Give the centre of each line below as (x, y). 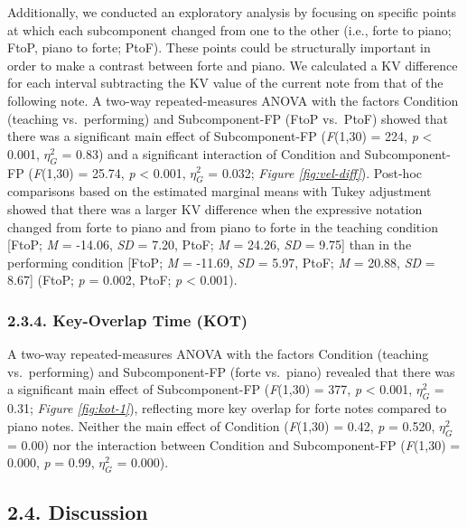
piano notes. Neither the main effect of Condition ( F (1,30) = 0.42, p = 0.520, (221, 425)
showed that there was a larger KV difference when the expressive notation (215, 208)
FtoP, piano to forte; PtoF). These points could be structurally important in (219, 47)
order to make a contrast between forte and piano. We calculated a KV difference (233, 65)
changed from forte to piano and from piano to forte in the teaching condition (223, 226)
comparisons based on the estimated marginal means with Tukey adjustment (219, 191)
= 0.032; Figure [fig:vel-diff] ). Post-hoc (315, 172)
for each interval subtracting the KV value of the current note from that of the (225, 83)
